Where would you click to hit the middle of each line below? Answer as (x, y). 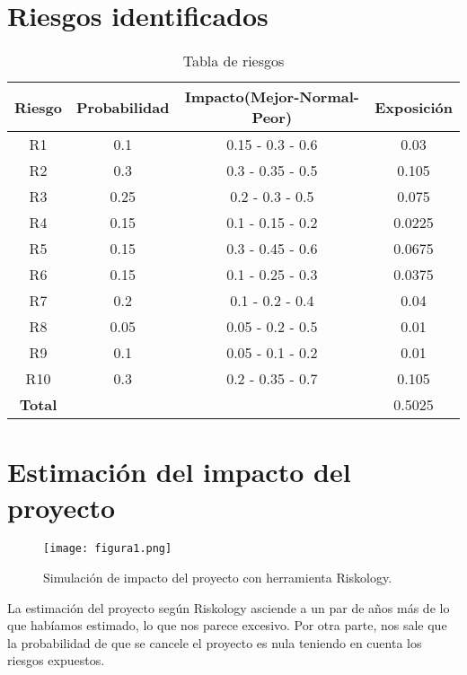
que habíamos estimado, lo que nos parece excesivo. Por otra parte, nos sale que (227, 625)
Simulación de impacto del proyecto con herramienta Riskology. (218, 578)
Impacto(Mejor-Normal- (272, 97)
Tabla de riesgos (233, 61)
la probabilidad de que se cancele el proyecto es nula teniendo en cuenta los (215, 642)
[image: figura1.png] (108, 549)
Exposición (414, 107)
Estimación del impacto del (179, 472)
